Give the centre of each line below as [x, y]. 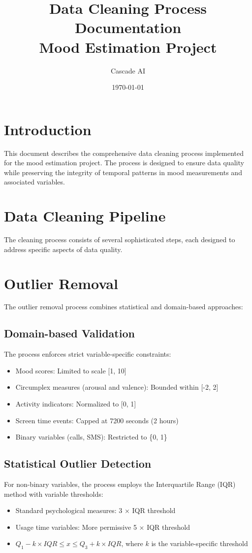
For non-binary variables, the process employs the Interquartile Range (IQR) [120, 484]
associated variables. [34, 182]
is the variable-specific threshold [200, 543]
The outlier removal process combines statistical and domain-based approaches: [124, 307]
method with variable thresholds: [54, 494]
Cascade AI [128, 70]
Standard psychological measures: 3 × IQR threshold [95, 510]
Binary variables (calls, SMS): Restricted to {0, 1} [91, 437]
